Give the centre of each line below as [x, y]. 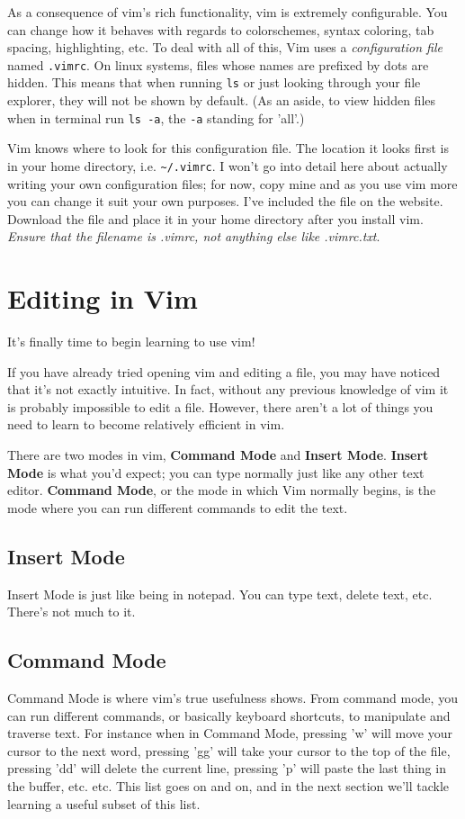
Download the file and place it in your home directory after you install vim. [215, 218]
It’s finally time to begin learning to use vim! [131, 342]
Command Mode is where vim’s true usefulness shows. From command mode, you [232, 698]
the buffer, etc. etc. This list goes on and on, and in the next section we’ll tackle [228, 786]
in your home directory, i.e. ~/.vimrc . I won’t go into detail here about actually [228, 165]
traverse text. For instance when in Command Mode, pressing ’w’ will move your [230, 733]
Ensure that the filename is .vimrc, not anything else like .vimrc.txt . [194, 236]
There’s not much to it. [72, 612]
